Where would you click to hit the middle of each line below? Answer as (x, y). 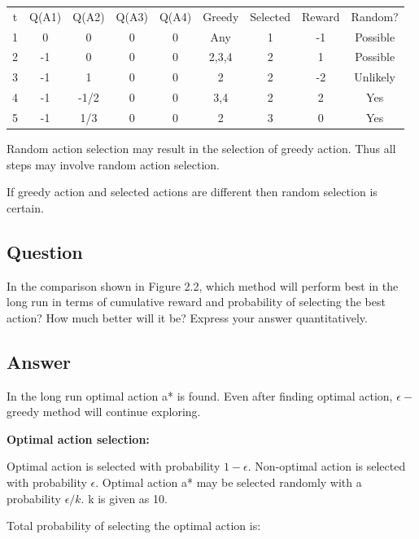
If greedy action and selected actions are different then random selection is (192, 192)
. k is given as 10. (124, 498)
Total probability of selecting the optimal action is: (134, 526)
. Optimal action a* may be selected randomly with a (229, 482)
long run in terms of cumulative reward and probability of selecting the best (196, 302)
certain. (25, 207)
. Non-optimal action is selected (327, 466)
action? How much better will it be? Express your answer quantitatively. (187, 317)
